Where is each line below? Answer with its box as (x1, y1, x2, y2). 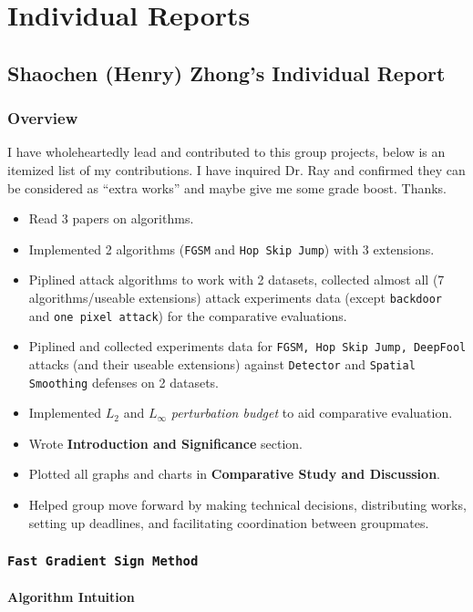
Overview (7, 107, 78, 130)
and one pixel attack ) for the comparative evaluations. (28, 306, 347, 325)
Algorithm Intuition (7, 587, 135, 607)
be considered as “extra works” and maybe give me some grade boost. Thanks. (7, 178, 447, 197)
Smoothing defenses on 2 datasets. (28, 372, 220, 391)
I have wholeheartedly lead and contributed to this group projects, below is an (7, 142, 446, 161)
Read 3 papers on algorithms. (28, 209, 194, 228)
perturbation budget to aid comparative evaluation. (170, 403, 453, 422)
